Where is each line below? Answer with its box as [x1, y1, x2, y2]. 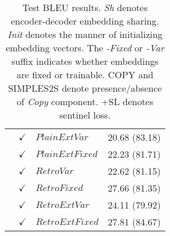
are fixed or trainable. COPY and [16, 68, 154, 81]
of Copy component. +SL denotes [16, 95, 154, 108]
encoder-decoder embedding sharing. [10, 14, 160, 27]
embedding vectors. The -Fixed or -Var [5, 41, 164, 54]
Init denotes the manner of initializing [7, 27, 162, 41]
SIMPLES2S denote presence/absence [8, 81, 162, 95]
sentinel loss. [59, 108, 111, 122]
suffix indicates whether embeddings [11, 54, 159, 68]
